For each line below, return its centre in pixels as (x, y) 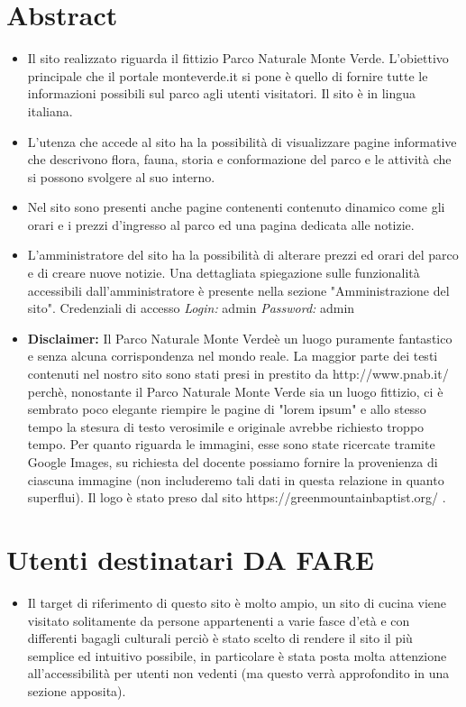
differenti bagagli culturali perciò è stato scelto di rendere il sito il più (220, 638)
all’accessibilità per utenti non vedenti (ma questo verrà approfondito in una (238, 673)
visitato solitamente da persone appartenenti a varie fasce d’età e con (219, 620)
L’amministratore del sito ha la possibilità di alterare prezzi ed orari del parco (243, 255)
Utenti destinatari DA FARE (190, 559)
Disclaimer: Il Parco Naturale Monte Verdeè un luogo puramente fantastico (240, 338)
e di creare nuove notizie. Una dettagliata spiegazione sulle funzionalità (224, 273)
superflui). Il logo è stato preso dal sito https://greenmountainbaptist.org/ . (237, 497)
